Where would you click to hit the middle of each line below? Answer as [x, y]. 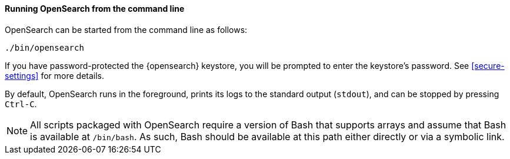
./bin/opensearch [44, 47]
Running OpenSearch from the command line [95, 9]
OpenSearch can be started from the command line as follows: [126, 29]
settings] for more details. [55, 75]
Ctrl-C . [21, 104]
